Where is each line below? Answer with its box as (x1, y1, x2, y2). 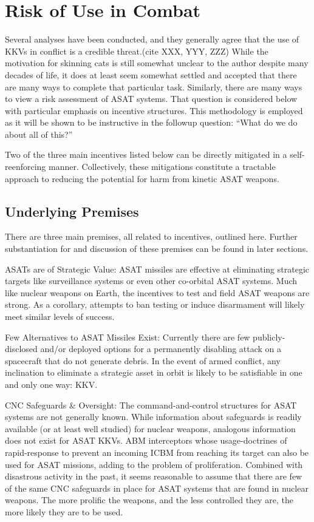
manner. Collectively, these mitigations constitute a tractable (49, 160, 276, 173)
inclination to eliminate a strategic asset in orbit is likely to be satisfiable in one (5, 366, 302, 379)
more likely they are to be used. (5, 505, 123, 518)
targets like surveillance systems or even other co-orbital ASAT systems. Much (5, 274, 298, 287)
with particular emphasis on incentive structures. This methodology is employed (5, 104, 303, 117)
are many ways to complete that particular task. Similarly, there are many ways (5, 80, 302, 93)
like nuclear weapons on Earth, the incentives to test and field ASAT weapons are (5, 286, 310, 299)
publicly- (253, 330, 285, 343)
